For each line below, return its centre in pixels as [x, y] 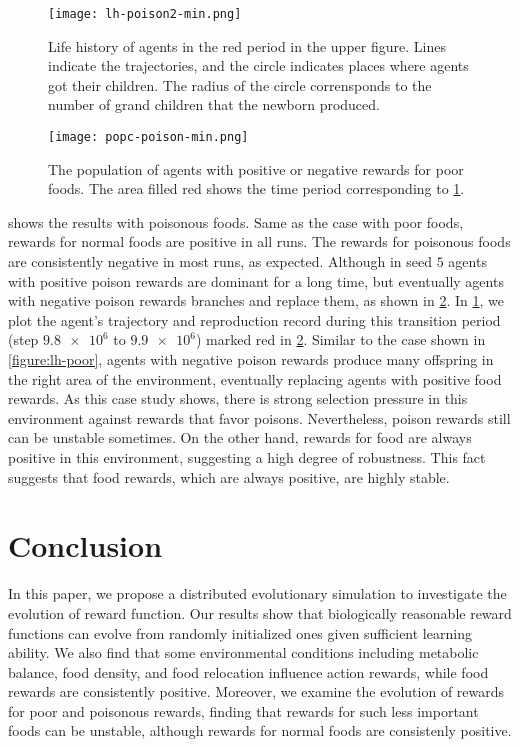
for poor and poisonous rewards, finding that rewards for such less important [243, 710]
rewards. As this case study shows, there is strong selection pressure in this [238, 398]
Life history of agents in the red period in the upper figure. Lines [247, 45]
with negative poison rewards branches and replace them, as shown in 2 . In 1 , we [256, 300]
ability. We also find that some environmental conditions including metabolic [243, 652]
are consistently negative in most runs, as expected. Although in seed [220, 261]
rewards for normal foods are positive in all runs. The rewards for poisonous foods [259, 241]
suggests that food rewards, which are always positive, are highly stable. [229, 476]
